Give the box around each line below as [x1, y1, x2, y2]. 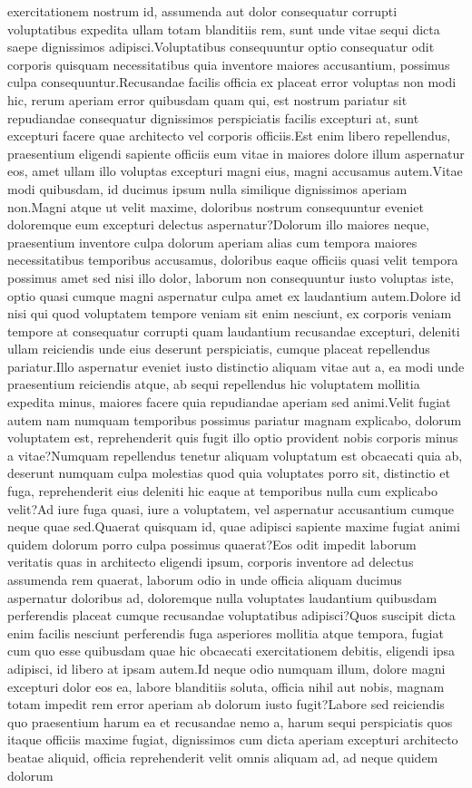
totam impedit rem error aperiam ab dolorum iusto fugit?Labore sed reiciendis [7, 695, 445, 714]
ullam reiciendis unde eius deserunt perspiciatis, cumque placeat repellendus [7, 339, 430, 358]
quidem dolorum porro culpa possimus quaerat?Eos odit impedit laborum [7, 534, 417, 553]
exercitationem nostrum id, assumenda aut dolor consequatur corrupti [7, 2, 398, 20]
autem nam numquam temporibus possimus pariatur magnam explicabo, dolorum [7, 410, 462, 429]
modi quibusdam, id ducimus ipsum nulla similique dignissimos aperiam [7, 179, 408, 198]
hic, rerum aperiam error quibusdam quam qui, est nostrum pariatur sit [7, 90, 408, 109]
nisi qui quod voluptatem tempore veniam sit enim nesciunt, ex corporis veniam [7, 304, 452, 323]
